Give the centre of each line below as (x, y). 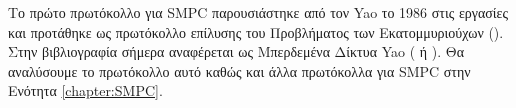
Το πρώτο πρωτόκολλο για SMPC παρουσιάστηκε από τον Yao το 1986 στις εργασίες (258, 12)
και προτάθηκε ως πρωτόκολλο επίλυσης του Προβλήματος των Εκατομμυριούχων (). (256, 31)
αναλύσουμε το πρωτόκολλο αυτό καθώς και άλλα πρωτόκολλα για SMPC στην (239, 70)
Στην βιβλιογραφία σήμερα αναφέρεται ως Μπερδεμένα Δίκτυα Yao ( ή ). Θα (236, 51)
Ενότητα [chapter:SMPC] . (85, 90)
